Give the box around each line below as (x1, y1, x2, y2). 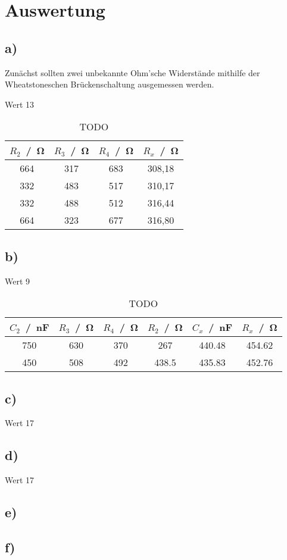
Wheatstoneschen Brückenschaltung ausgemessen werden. (5, 78, 214, 90)
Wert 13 (5, 98, 35, 110)
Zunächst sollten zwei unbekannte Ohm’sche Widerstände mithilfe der (5, 66, 260, 79)
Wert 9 (5, 274, 30, 287)
